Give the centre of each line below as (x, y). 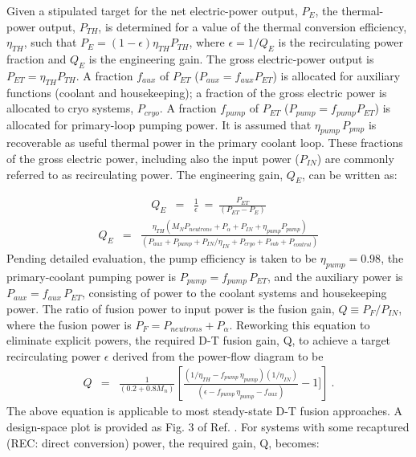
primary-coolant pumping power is (91, 276)
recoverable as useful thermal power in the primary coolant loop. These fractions (205, 143)
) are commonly (355, 159)
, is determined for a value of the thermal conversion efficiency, (253, 26)
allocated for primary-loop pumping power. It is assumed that (159, 124)
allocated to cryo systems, (70, 108)
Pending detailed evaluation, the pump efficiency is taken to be (162, 258)
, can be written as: (349, 174)
